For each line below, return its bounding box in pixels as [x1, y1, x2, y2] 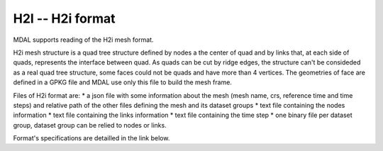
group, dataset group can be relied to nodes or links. [13, 121, 167, 129]
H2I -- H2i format [13, 11, 116, 26]
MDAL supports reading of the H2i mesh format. [13, 35, 154, 44]
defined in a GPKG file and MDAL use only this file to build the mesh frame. [13, 78, 232, 86]
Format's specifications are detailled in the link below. [13, 134, 170, 142]
